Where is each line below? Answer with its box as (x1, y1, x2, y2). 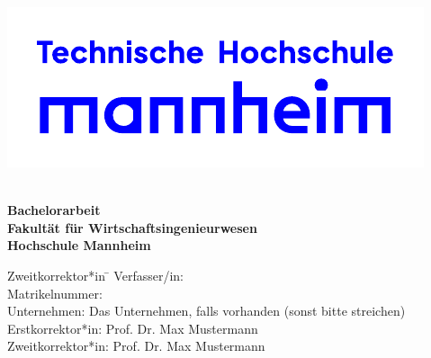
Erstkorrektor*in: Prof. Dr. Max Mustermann (7, 318, 258, 337)
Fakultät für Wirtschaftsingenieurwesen (7, 218, 257, 237)
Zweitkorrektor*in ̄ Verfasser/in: (7, 265, 184, 284)
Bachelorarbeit (7, 201, 101, 219)
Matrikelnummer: (7, 283, 103, 302)
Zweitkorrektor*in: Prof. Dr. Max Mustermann (7, 336, 265, 355)
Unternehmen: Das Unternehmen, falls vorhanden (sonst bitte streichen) (7, 301, 406, 320)
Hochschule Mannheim (7, 236, 151, 255)
